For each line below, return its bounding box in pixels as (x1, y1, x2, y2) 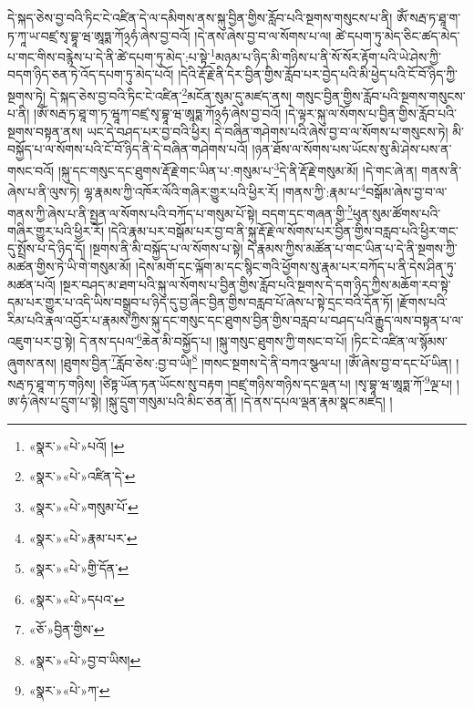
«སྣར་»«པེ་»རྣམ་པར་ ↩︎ (28, 528, 138, 547)
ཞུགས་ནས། (7, 353, 57, 372)
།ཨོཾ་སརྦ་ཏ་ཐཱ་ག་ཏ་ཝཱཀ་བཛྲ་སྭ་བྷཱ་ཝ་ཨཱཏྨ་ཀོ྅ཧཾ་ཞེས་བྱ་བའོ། (34, 104, 282, 123)
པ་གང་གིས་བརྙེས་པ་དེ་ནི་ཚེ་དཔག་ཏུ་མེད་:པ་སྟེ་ (7, 46, 211, 66)
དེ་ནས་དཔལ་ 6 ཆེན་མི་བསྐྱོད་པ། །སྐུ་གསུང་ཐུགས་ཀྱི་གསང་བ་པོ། (79, 329, 347, 351)
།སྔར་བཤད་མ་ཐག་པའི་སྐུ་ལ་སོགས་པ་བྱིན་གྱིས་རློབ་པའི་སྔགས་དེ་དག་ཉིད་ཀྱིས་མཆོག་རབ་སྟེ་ (59, 274, 451, 293)
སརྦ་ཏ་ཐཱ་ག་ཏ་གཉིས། (7, 374, 96, 393)
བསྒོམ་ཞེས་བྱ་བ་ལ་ (366, 181, 448, 200)
